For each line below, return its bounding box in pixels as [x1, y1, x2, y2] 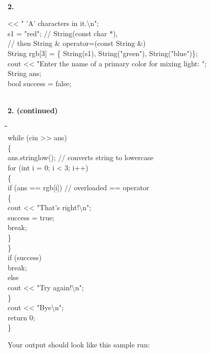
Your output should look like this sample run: [8, 339, 150, 349]
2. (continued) [8, 105, 58, 115]
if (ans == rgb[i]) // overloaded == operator [8, 182, 149, 193]
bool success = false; [8, 78, 72, 88]
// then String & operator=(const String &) [8, 38, 146, 48]
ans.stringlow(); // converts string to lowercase [8, 152, 154, 163]
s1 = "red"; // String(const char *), [8, 28, 118, 38]
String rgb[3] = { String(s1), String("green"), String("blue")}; [8, 47, 198, 58]
